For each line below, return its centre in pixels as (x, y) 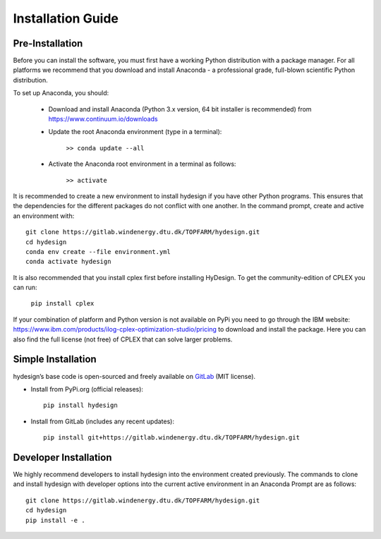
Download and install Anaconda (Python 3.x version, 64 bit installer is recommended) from (180, 109)
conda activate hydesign (68, 262)
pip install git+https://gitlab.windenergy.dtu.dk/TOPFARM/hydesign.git (171, 438)
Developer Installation (62, 458)
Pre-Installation (48, 43)
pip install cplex (62, 304)
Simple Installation (55, 359)
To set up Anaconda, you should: (61, 93)
